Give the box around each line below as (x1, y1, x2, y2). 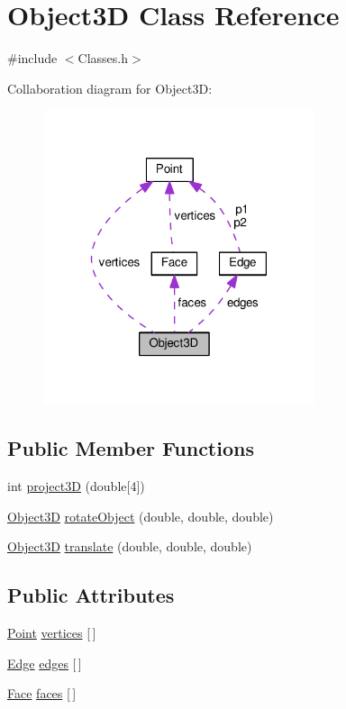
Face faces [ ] (7, 684, 77, 703)
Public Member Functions (7, 434, 254, 462)
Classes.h (77, 49, 129, 68)
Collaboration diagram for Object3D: (7, 78, 213, 97)
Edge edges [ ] (7, 653, 82, 672)
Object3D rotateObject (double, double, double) (7, 506, 274, 525)
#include (7, 49, 58, 68)
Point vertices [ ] (7, 623, 96, 641)
